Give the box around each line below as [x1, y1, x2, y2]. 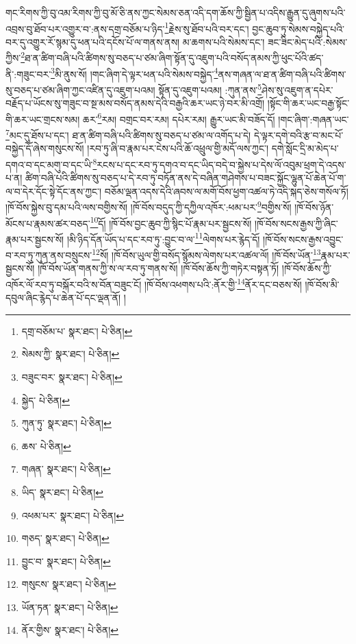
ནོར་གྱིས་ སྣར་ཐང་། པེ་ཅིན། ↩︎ [21, 623, 119, 637]
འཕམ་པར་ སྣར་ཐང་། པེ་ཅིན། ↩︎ [21, 508, 125, 522]
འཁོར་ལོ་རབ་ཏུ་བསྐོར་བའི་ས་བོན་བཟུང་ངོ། [5, 277, 142, 291]
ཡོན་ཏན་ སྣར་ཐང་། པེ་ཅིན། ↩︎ [21, 599, 118, 614]
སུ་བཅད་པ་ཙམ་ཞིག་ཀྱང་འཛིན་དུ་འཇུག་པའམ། [5, 82, 155, 97]
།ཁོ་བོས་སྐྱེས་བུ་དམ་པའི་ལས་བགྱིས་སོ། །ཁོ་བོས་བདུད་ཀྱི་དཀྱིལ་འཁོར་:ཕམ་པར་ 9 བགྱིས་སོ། [5, 198, 292, 214]
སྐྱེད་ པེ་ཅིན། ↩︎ [21, 393, 70, 407]
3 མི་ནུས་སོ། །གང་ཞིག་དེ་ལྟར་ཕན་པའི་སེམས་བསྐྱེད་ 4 [51, 64, 218, 81]
